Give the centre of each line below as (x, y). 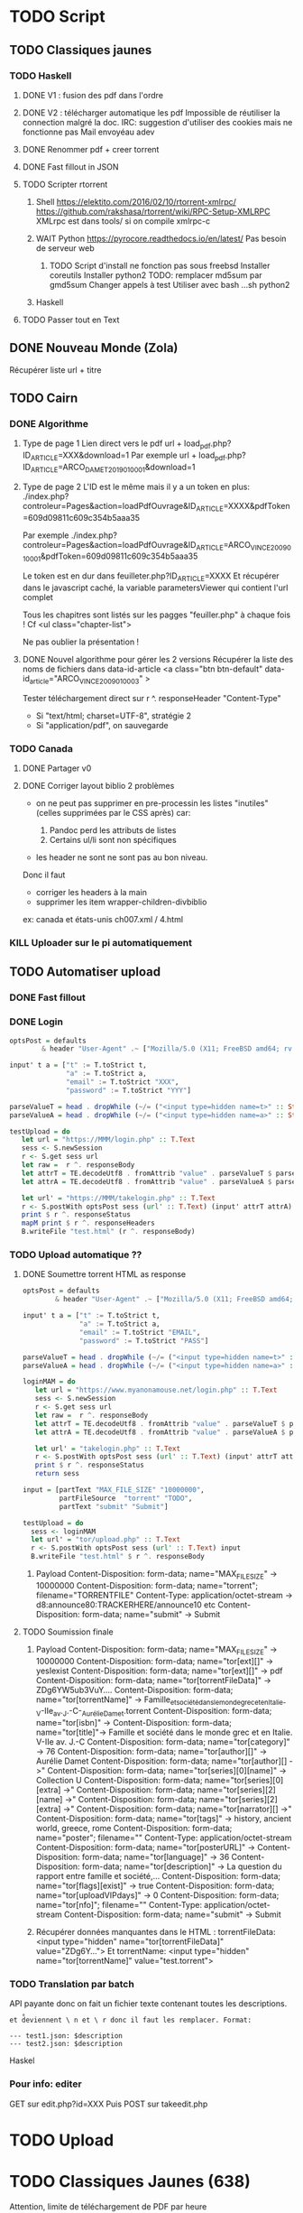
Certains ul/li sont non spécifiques (113, 840)
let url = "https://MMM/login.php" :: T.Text (108, 1140)
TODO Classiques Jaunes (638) (130, 2182)
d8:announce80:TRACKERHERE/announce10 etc (126, 1605)
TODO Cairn (44, 398)
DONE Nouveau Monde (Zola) (94, 348)
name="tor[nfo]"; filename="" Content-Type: (119, 1905)
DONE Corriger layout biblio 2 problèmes (98, 786)
